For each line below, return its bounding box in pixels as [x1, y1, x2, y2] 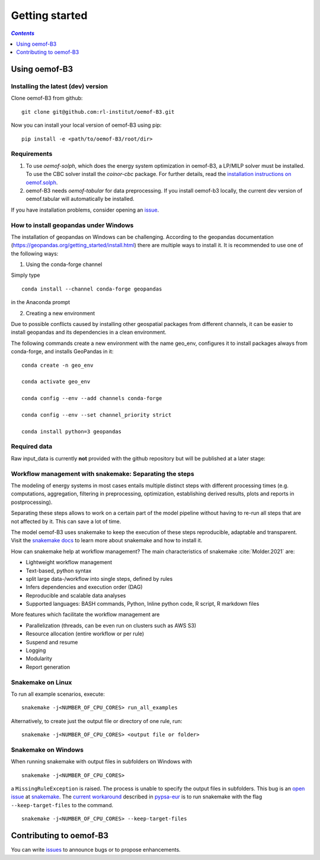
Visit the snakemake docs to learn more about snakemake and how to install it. [11, 537, 203, 544]
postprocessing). [11, 498, 53, 506]
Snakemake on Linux [11, 678, 72, 686]
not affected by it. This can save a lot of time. [11, 517, 121, 525]
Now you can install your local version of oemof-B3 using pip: [11, 122, 162, 129]
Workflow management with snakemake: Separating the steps [11, 469, 195, 478]
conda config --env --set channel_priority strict [21, 411, 172, 418]
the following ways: [11, 250, 59, 257]
